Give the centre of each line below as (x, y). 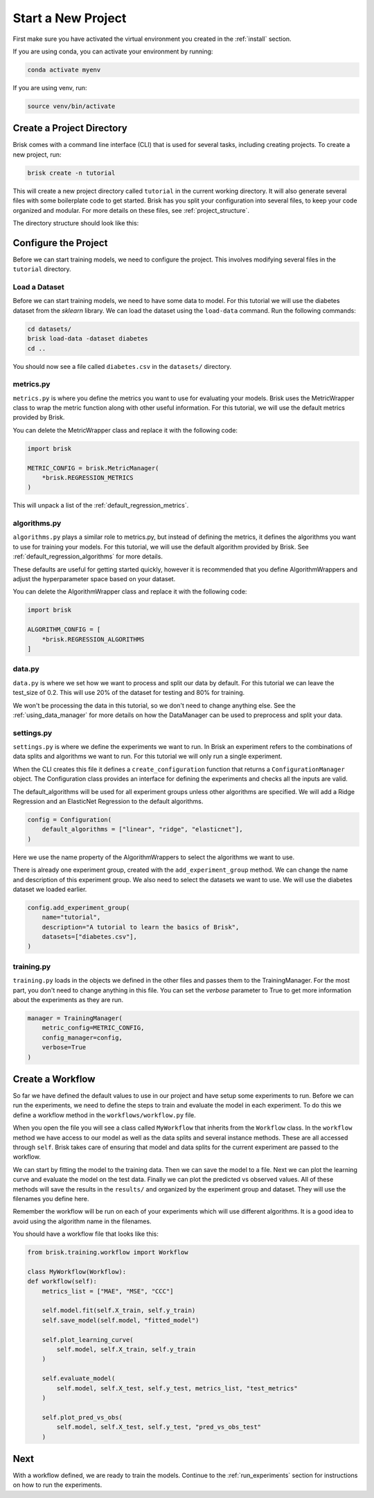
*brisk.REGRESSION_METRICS (88, 477)
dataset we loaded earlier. (50, 889)
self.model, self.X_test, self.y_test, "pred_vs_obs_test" (159, 1427)
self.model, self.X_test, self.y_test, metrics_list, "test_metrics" (177, 1388)
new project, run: (37, 154)
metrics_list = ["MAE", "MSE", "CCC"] (108, 1291)
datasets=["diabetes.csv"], (90, 937)
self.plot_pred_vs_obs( (82, 1417)
